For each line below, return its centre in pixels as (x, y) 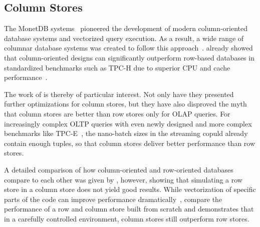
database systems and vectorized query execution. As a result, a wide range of (124, 38)
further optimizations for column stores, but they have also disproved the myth (125, 104)
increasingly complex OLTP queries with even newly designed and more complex (128, 123)
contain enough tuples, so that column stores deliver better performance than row (130, 143)
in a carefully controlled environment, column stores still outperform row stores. (127, 218)
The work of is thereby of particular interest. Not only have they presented (119, 94)
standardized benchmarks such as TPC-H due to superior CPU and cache (117, 67)
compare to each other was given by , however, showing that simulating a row (123, 179)
